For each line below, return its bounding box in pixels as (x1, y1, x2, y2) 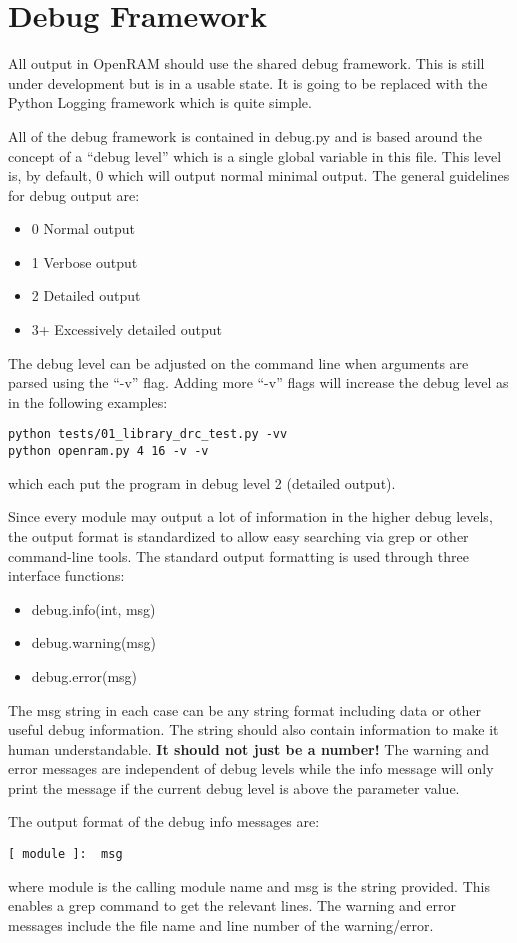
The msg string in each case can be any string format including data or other (8, 699, 481, 720)
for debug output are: (8, 184, 140, 205)
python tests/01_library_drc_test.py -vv (8, 427, 288, 442)
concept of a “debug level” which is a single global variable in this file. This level (8, 145, 502, 166)
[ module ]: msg (8, 847, 123, 862)
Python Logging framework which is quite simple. (8, 92, 312, 113)
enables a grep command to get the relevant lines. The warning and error (8, 895, 456, 916)
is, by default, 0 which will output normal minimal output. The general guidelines (8, 165, 510, 186)
